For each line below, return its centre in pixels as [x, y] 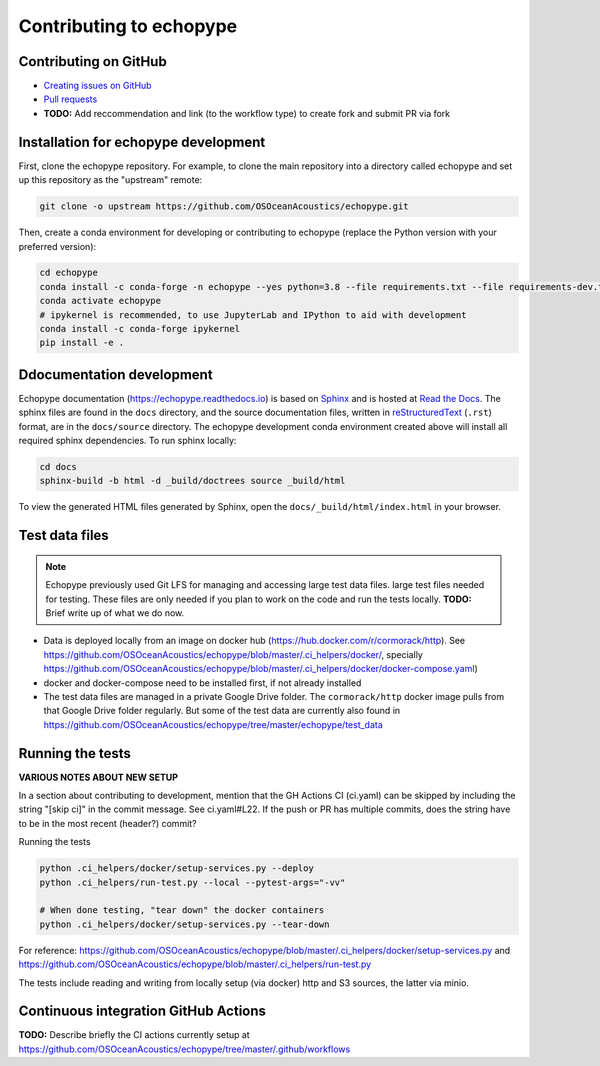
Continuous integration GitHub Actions [142, 1011]
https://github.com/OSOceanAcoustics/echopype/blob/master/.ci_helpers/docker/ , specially [233, 654]
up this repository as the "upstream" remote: [110, 180]
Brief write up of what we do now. [115, 613]
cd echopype [69, 273]
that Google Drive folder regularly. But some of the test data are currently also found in [222, 711]
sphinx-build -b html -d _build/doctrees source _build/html [192, 481]
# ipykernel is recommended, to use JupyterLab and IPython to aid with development [253, 314]
